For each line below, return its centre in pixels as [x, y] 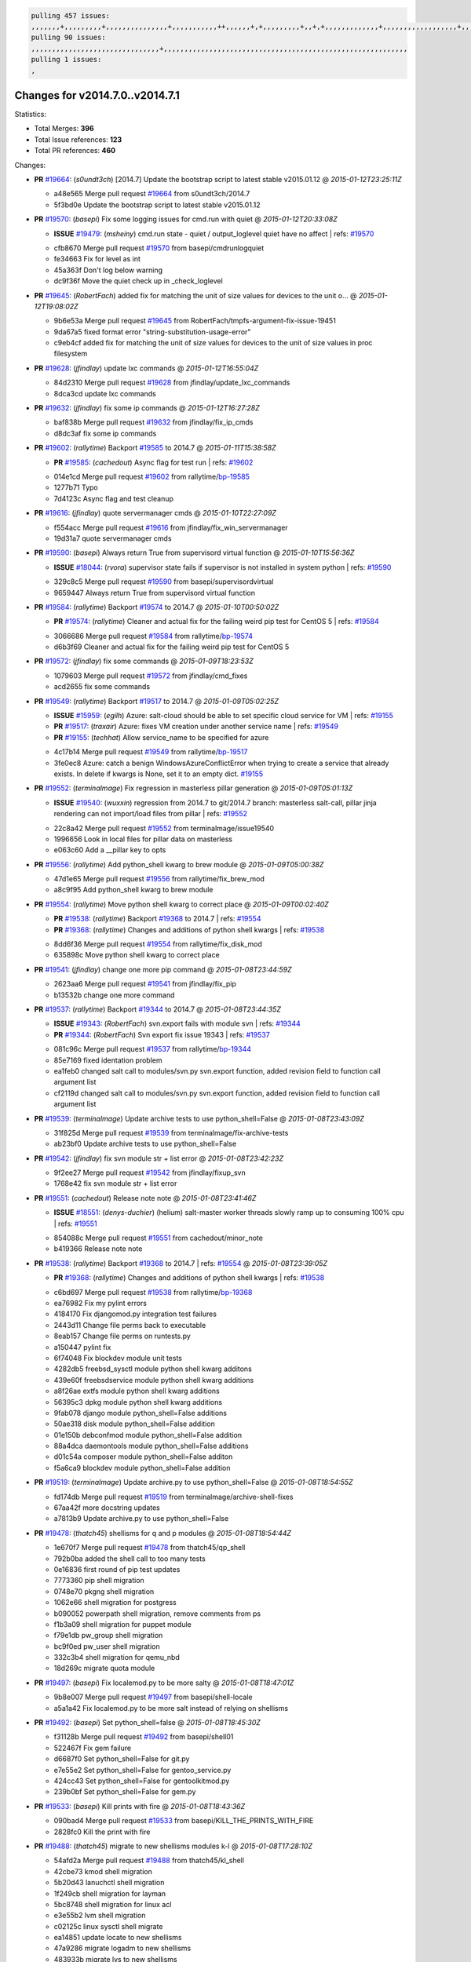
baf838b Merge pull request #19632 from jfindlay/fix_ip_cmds [153, 422]
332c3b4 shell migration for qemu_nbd [117, 1657]
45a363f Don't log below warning [108, 270]
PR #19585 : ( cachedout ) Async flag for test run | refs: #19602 [153, 462]
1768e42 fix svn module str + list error [115, 1183]
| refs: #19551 [75, 1224]
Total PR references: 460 [75, 151]
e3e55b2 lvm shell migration [100, 1916]
